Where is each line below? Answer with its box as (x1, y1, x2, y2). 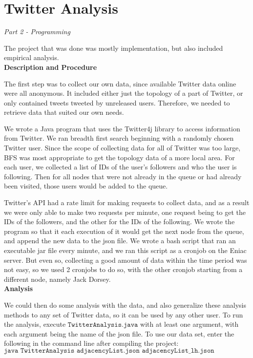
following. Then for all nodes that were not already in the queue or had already (4, 171, 242, 181)
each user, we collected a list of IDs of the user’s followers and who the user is (4, 162, 237, 172)
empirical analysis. (4, 52, 59, 63)
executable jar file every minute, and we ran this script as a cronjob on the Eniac (4, 245, 247, 255)
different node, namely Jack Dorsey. (4, 274, 111, 284)
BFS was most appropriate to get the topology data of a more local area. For (4, 152, 235, 162)
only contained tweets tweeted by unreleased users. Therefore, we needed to (4, 97, 230, 107)
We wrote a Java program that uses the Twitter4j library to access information (4, 123, 240, 133)
